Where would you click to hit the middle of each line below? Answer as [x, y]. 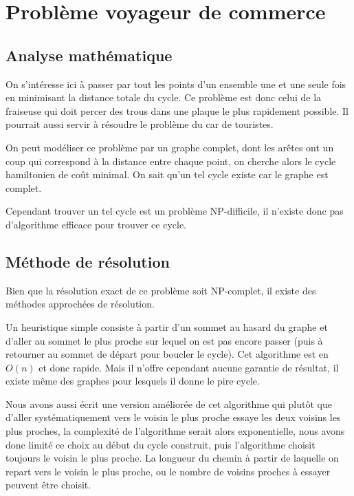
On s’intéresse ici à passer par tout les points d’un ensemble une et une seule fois [176, 84]
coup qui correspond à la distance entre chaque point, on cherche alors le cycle [171, 161]
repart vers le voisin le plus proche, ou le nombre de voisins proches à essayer [168, 471]
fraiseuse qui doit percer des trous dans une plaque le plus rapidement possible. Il [177, 110]
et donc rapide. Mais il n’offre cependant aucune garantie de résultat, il [189, 367]
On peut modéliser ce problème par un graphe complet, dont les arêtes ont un [170, 147]
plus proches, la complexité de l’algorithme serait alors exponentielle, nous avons [175, 431]
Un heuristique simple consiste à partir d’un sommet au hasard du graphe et [167, 326]
